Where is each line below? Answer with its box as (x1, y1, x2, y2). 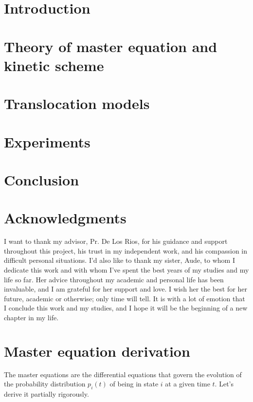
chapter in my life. (4, 312, 59, 322)
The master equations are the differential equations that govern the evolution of (4, 369, 242, 379)
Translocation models (4, 93, 150, 113)
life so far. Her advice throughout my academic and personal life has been (4, 274, 224, 284)
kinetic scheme (4, 55, 104, 75)
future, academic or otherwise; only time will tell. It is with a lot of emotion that (4, 293, 245, 303)
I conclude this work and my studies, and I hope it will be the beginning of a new (4, 303, 248, 313)
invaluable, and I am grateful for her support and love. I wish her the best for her (4, 284, 247, 294)
